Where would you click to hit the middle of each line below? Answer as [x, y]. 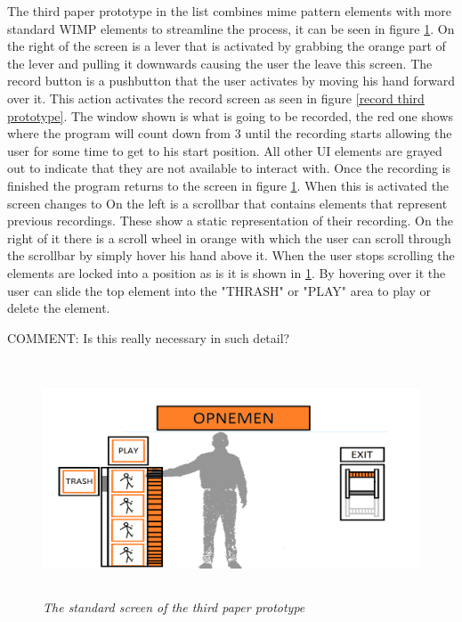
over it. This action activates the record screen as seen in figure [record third [216, 98]
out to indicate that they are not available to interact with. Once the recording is [229, 168]
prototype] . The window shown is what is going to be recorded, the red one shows [231, 115]
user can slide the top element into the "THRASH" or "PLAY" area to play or [219, 290]
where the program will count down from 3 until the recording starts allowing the [230, 133]
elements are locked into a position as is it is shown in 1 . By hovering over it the [227, 272]
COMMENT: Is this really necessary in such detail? [149, 337]
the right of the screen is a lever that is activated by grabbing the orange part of [227, 46]
